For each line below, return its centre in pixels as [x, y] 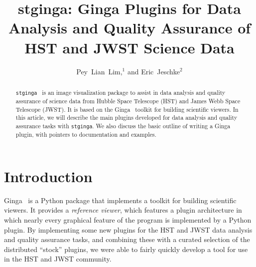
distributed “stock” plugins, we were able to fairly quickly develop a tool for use [126, 249]
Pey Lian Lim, [99, 71]
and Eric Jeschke [154, 71]
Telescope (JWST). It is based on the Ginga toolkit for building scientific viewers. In [127, 109]
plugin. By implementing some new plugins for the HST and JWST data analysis [128, 229]
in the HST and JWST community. [58, 259]
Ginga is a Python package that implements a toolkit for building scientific [120, 200]
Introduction [48, 176]
